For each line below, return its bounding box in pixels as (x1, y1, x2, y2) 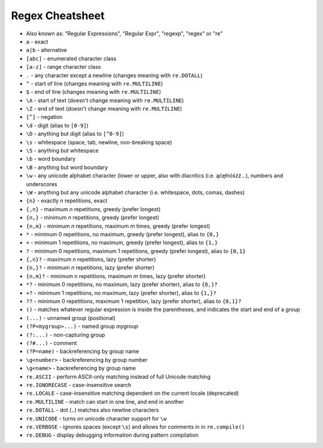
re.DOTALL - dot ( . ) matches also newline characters (26, 407, 159, 414)
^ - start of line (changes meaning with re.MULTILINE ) (26, 80, 163, 87)
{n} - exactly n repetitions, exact (26, 197, 108, 205)
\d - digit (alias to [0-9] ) (26, 121, 89, 129)
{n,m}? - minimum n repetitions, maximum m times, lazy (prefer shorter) (26, 272, 206, 279)
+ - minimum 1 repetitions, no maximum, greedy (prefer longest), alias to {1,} (26, 239, 218, 246)
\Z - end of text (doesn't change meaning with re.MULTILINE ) (26, 105, 182, 112)
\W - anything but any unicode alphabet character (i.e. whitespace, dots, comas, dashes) (26, 188, 245, 196)
